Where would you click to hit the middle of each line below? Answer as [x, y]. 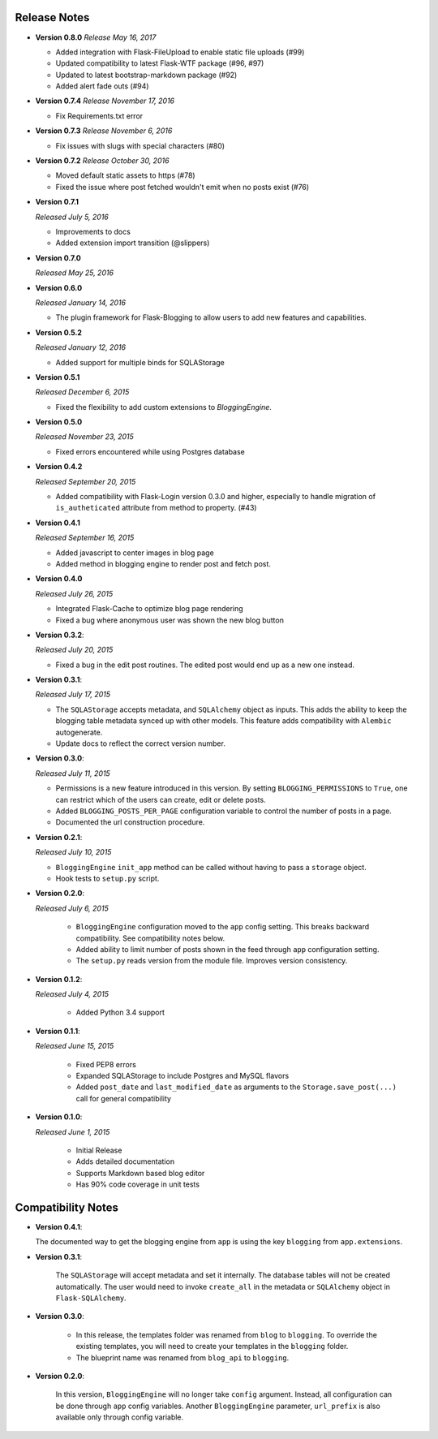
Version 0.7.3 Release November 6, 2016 [104, 131]
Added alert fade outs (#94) [102, 86]
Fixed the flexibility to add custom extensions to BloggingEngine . [163, 407]
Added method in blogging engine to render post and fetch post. [163, 563]
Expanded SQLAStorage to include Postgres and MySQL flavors [182, 1076]
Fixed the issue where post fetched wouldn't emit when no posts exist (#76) [182, 187]
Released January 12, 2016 [80, 347]
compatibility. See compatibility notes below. [150, 938]
